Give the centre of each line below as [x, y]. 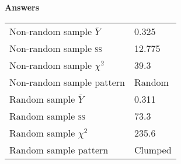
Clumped [153, 149]
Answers [22, 7]
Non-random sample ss [56, 48]
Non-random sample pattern [67, 82]
